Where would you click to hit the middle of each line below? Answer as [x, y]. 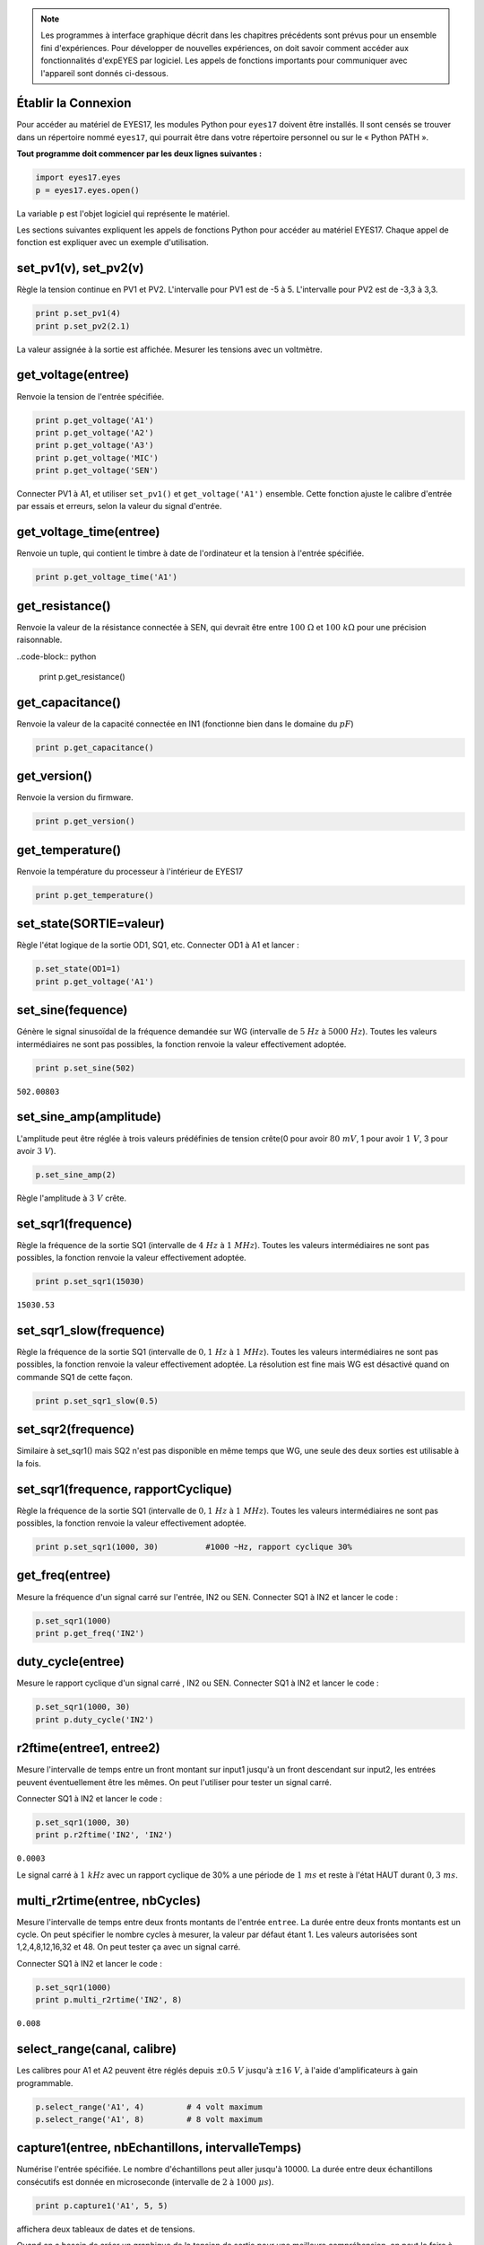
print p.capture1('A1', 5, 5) [102, 2205]
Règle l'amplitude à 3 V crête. [72, 1198]
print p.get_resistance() [82, 677]
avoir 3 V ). [36, 1150]
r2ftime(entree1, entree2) [88, 1748]
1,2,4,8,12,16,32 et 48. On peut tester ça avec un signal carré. [129, 1947]
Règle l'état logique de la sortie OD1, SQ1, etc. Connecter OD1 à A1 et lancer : [158, 945]
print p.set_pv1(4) [78, 313]
